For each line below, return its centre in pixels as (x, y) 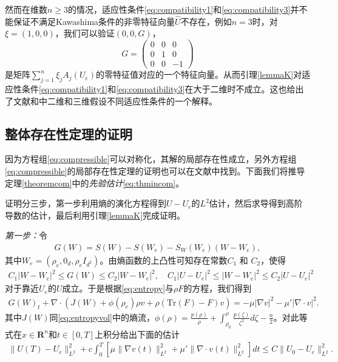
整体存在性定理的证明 (69, 133)
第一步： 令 (26, 235)
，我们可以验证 (85, 33)
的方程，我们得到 (218, 288)
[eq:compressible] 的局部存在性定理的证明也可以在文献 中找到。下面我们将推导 (155, 170)
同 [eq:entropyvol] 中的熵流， (102, 317)
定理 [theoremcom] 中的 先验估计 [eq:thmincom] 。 (95, 183)
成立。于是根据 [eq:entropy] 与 (118, 288)
